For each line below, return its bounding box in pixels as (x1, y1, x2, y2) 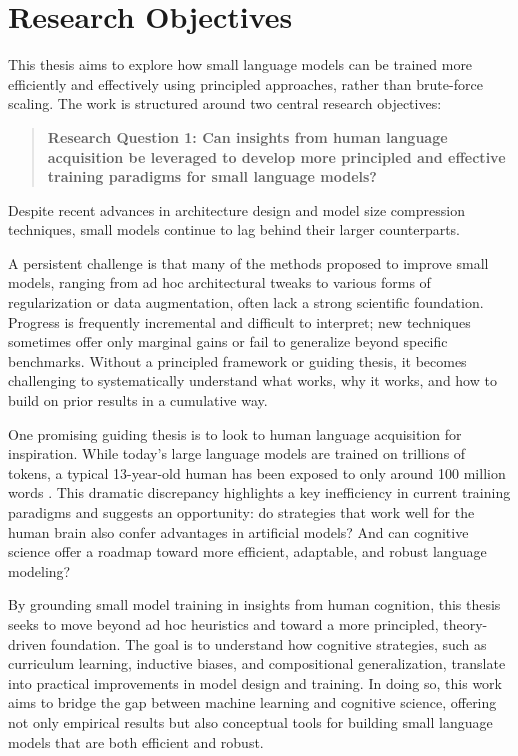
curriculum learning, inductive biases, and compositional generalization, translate (8, 653, 506, 674)
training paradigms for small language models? (47, 166, 377, 187)
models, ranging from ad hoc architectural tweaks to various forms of (8, 272, 431, 293)
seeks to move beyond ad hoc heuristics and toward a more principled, (8, 613, 439, 634)
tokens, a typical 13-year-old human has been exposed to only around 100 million (8, 462, 506, 483)
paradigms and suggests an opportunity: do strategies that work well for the (8, 502, 475, 522)
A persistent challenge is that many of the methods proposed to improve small (8, 252, 489, 273)
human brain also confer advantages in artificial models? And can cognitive (8, 521, 469, 542)
